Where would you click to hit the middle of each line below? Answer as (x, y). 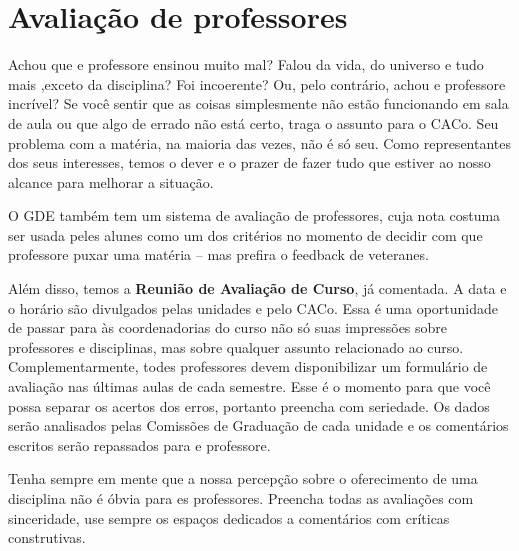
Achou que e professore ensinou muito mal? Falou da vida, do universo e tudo (246, 64)
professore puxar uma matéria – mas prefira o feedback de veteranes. (218, 254)
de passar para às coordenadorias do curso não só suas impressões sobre (228, 327)
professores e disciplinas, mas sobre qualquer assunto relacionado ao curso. (236, 346)
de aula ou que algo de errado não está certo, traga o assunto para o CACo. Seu (253, 122)
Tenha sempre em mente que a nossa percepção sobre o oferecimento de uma (243, 478)
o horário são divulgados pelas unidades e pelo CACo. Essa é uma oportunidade (253, 307)
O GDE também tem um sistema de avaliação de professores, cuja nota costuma (254, 215)
